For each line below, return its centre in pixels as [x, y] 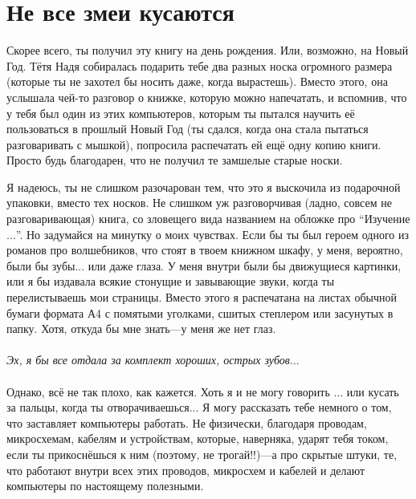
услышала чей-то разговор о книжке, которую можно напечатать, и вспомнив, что [207, 97]
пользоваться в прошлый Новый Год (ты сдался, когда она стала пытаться [188, 129]
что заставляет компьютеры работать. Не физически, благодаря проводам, [187, 422]
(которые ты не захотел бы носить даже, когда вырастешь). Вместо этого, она [197, 81]
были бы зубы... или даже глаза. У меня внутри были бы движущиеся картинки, [204, 265]
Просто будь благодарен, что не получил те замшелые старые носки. [175, 160]
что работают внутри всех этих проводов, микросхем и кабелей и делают [186, 470]
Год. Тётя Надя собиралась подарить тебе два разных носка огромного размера [200, 65]
